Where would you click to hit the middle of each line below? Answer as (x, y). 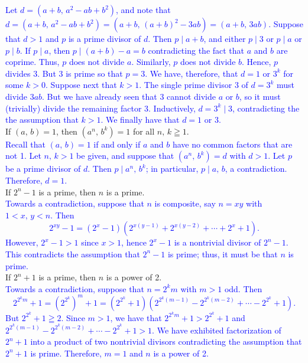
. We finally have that (140, 120)
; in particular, (172, 169)
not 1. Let (23, 156)
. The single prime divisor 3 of (194, 85)
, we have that (136, 317)
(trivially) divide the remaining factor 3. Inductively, (100, 108)
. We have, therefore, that (192, 73)
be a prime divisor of (43, 169)
